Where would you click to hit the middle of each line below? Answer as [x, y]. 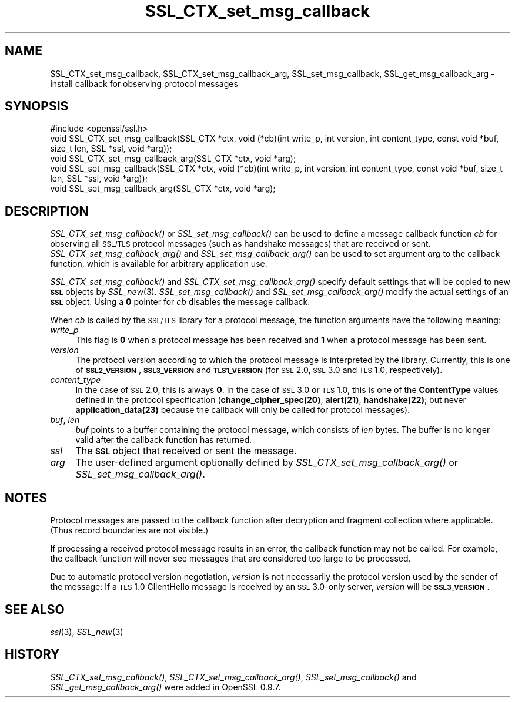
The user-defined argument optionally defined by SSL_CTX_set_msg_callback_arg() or [267, 463]
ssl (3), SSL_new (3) [87, 632]
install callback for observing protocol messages [144, 83]
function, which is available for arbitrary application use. [159, 264]
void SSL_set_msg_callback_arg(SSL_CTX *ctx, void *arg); [163, 189]
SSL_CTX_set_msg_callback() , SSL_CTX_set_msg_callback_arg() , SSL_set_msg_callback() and [233, 677]
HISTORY [32, 654]
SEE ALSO [35, 609]
